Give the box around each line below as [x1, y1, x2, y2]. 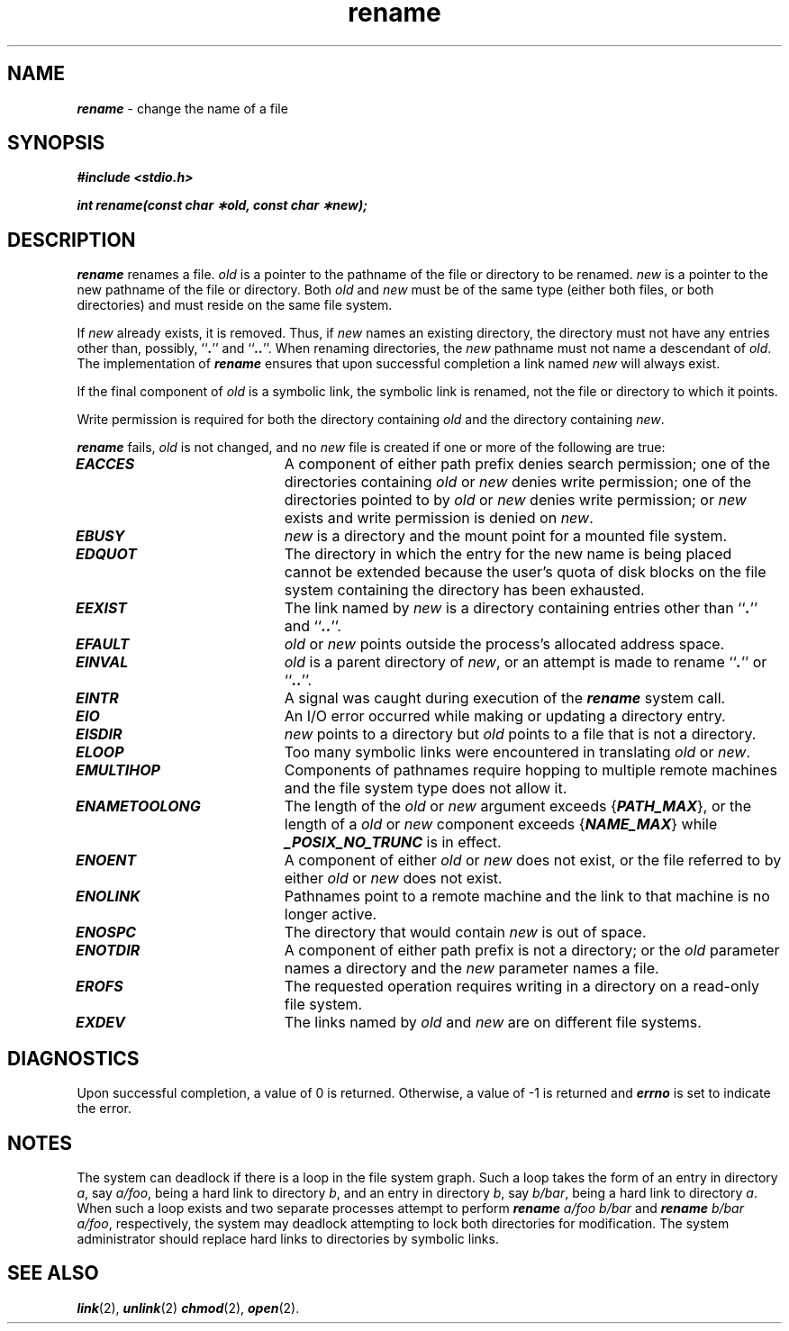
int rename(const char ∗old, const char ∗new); [77, 197, 367, 213]
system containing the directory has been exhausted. [284, 581, 645, 600]
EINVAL [76, 653, 129, 672]
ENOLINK [76, 887, 141, 906]
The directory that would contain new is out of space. [284, 923, 647, 942]
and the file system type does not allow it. [284, 779, 567, 798]
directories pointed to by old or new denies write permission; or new [284, 491, 747, 510]
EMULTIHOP [76, 761, 160, 780]
